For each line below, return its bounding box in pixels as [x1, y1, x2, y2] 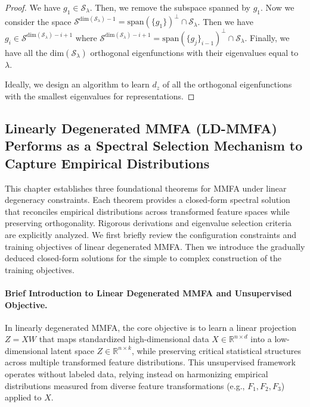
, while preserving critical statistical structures [131, 344, 301, 356]
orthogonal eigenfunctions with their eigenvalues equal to [90, 46, 299, 58]
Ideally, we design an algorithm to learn [5, 78, 150, 90]
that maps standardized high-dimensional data [39, 333, 209, 345]
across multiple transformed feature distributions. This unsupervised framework [5, 356, 296, 368]
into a [250, 333, 272, 345]
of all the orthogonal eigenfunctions [162, 78, 292, 90]
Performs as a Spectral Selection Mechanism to [5, 136, 303, 155]
